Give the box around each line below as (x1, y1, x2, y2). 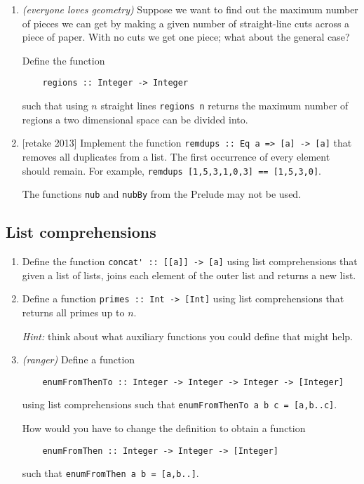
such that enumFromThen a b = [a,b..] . (22, 466, 199, 480)
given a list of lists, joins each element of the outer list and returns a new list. (22, 267, 356, 282)
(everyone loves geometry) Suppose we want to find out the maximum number (22, 2, 358, 16)
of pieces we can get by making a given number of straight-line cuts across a (22, 15, 350, 30)
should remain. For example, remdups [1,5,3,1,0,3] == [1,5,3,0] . (22, 163, 321, 177)
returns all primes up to (22, 304, 125, 319)
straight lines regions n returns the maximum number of (100, 98, 349, 113)
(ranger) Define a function (22, 352, 135, 367)
